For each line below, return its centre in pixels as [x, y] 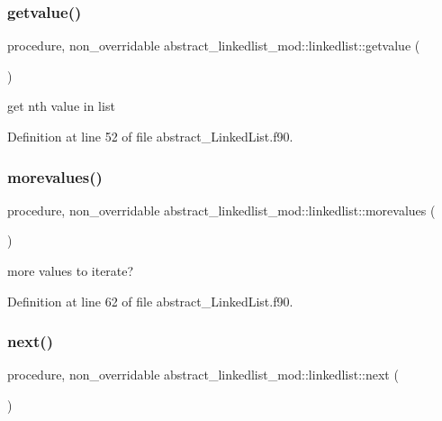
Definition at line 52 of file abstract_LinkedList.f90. [150, 136]
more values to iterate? [71, 270]
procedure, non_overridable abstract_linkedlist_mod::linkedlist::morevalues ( [221, 210]
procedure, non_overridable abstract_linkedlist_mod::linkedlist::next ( [203, 375]
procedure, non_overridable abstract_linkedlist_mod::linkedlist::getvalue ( [214, 46]
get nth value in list [61, 106]
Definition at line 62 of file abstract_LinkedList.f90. [150, 301]
